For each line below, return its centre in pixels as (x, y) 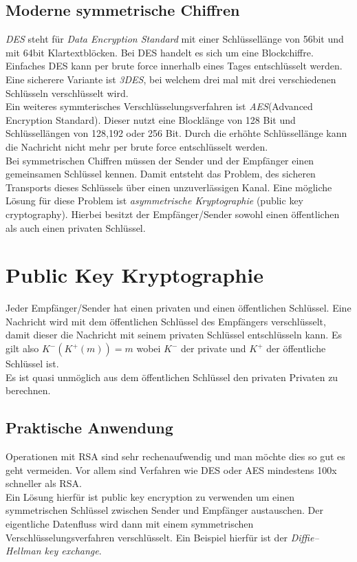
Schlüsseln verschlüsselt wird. (67, 93)
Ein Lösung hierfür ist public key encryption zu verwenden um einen (150, 496)
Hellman (23, 551)
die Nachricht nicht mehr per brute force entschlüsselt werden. (137, 146)
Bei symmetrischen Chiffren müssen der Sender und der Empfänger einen (160, 160)
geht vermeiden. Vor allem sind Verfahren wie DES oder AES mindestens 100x (171, 469)
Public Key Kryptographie (134, 275)
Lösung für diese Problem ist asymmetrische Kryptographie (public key (154, 201)
